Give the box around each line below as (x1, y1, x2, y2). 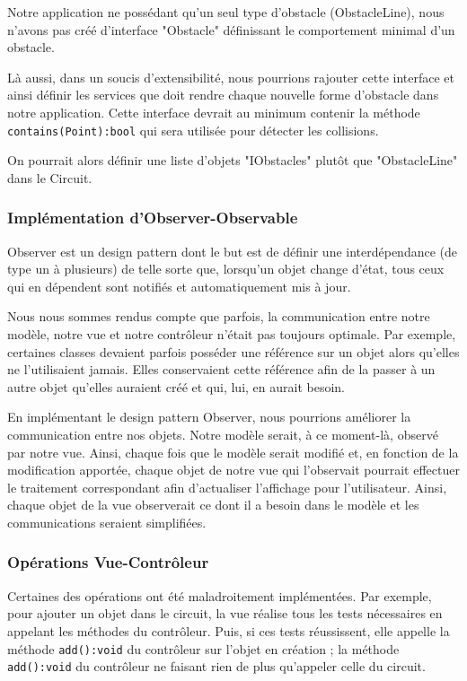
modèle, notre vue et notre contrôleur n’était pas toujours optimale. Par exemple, (7, 325, 456, 343)
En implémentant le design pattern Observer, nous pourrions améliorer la (7, 407, 411, 426)
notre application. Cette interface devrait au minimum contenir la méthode (7, 102, 420, 121)
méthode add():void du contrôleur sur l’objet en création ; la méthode (7, 639, 400, 658)
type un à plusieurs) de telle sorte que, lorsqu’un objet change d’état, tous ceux (7, 259, 445, 278)
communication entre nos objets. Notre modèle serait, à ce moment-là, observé (7, 424, 438, 443)
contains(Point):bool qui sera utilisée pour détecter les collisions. (7, 120, 379, 139)
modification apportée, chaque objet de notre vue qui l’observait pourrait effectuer (7, 460, 460, 479)
